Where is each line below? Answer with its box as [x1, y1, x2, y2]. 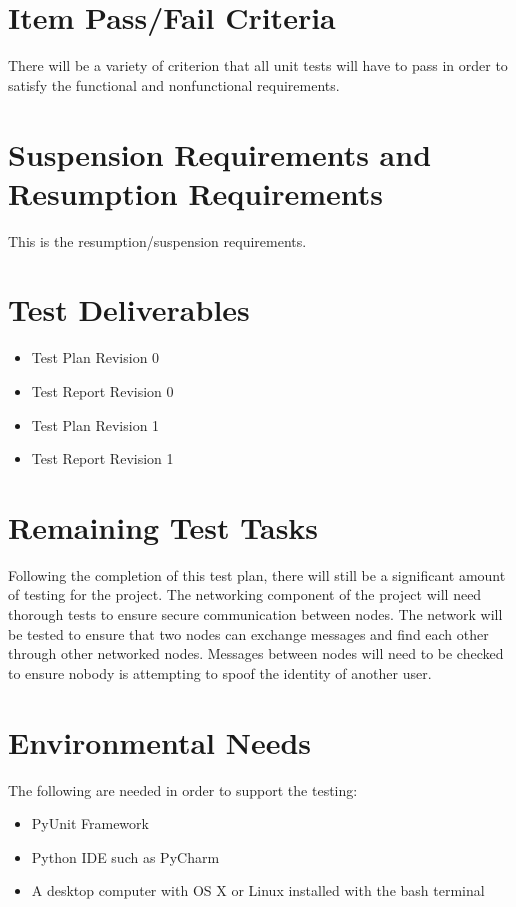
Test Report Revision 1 [31, 448, 174, 469]
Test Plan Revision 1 [31, 414, 160, 435]
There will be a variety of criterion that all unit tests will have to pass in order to [8, 55, 508, 76]
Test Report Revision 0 [31, 380, 174, 401]
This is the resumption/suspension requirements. [8, 230, 307, 251]
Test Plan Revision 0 [31, 347, 160, 368]
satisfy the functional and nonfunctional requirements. [8, 74, 340, 95]
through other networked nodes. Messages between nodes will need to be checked [8, 643, 504, 664]
